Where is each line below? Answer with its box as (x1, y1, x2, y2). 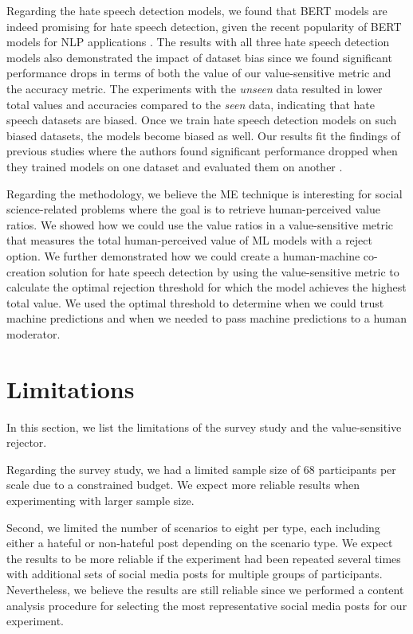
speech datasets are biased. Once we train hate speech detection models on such (6, 112, 397, 128)
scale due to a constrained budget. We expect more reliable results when (6, 476, 360, 493)
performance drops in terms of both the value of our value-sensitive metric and (6, 65, 391, 81)
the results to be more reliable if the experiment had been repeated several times (6, 550, 401, 566)
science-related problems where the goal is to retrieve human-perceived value (6, 201, 381, 217)
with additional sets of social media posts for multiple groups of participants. (6, 566, 383, 582)
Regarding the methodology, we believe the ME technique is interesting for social (6, 185, 403, 202)
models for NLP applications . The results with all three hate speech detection (6, 33, 390, 50)
